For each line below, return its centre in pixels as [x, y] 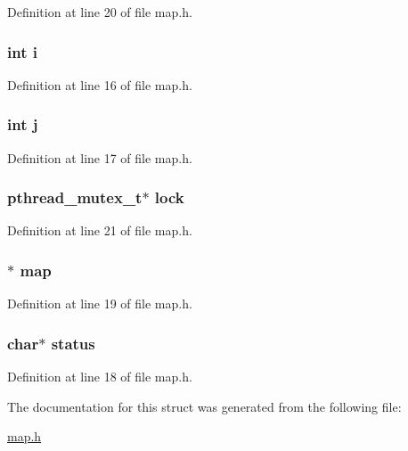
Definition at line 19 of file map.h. [100, 303]
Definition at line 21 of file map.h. [100, 230]
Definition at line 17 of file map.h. [100, 157]
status [73, 343]
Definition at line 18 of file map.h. [100, 377]
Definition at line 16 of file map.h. [100, 84]
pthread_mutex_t [75, 197]
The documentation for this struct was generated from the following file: [204, 406]
